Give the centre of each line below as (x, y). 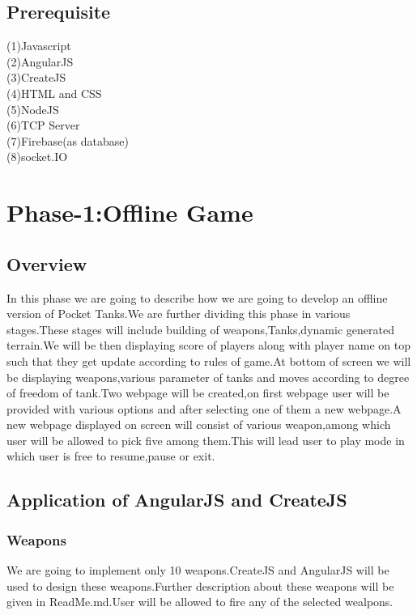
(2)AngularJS (40, 61)
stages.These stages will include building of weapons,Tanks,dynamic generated (200, 329)
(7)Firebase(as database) (68, 140)
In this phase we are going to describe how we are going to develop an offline (197, 297)
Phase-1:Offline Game (130, 212)
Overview (47, 263)
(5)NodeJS (33, 109)
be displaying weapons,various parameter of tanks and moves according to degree (208, 377)
